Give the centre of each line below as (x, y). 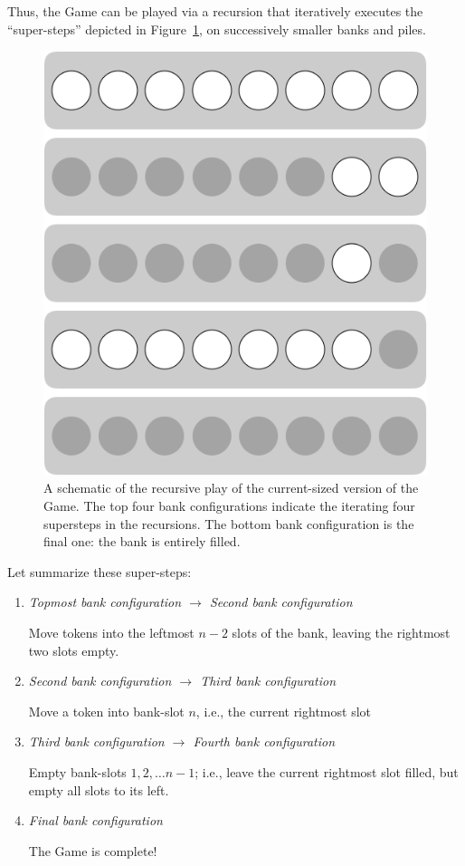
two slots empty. (74, 650)
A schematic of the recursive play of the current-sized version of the (231, 488)
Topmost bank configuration (105, 602)
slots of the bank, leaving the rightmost (341, 632)
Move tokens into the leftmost (111, 632)
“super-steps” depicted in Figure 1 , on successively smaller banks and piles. (217, 29)
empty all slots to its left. (99, 789)
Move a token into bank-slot (106, 711)
